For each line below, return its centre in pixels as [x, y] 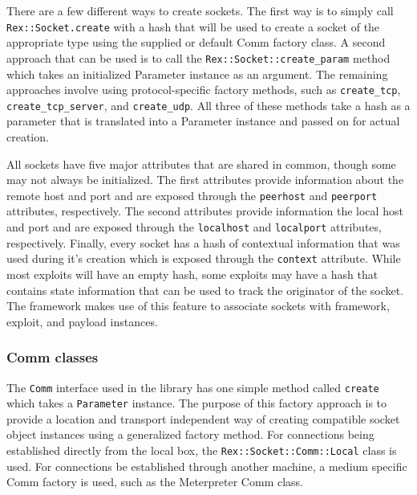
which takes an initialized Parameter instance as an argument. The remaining [197, 74]
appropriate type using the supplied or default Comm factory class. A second [196, 42]
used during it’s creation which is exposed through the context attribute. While [204, 258]
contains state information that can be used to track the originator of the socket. [205, 290]
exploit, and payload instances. [82, 321]
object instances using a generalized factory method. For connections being [190, 434]
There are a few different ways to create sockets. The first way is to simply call [200, 10]
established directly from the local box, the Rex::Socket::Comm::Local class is [202, 450]
